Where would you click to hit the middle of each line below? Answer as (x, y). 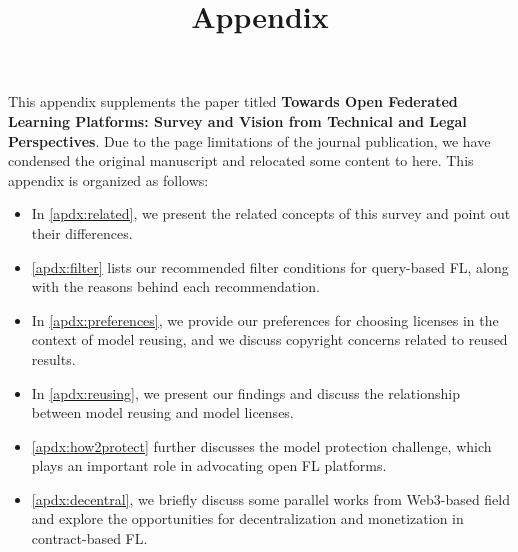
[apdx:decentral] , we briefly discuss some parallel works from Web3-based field (271, 498)
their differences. (82, 232)
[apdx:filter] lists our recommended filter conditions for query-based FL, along (270, 266)
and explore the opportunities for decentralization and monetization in (247, 518)
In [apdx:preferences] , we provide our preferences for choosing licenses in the (265, 319)
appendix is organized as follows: (108, 179)
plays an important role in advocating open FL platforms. (209, 465)
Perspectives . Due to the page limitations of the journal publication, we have (249, 140)
